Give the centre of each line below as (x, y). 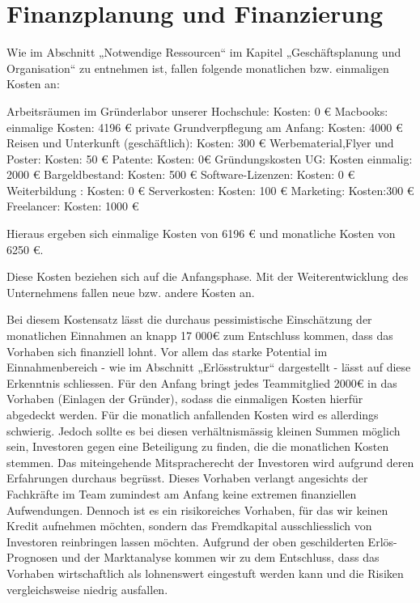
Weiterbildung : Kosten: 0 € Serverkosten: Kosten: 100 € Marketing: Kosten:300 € (210, 190)
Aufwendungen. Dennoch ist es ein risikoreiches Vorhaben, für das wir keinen (197, 510)
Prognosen (32, 557)
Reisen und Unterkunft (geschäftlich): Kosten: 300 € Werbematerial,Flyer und (200, 143)
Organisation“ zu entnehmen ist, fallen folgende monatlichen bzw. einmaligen (198, 68)
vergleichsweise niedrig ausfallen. (87, 589)
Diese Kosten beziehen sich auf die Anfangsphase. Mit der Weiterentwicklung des (208, 276)
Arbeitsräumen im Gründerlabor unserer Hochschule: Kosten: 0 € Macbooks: (197, 110)
